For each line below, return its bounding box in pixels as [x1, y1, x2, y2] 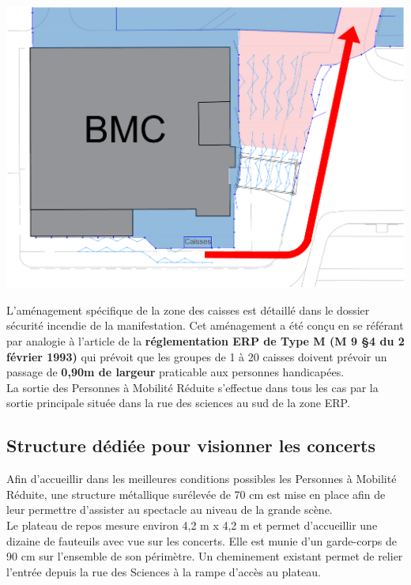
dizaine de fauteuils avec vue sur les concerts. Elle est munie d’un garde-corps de [6, 532, 397, 549]
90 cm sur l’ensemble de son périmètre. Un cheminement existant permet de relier [6, 548, 403, 564]
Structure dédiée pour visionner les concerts [6, 433, 376, 458]
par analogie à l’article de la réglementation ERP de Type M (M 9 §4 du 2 [6, 332, 405, 349]
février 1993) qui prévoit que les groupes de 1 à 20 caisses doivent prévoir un [6, 348, 387, 364]
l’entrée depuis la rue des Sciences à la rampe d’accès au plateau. [6, 563, 321, 579]
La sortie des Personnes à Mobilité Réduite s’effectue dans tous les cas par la [6, 379, 379, 395]
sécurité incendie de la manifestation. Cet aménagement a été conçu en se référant [6, 317, 404, 334]
